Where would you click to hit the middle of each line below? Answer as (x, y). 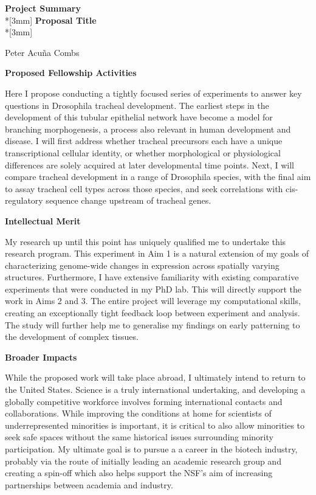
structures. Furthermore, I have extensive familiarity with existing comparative (152, 277)
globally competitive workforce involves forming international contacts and (144, 401)
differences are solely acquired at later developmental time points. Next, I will (149, 164)
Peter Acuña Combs (42, 52)
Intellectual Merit (43, 220)
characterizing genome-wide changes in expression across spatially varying (142, 265)
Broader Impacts (41, 357)
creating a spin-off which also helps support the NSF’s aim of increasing (139, 473)
